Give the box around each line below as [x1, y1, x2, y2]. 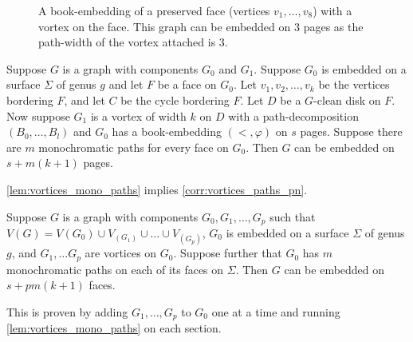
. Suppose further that [173, 245, 282, 261]
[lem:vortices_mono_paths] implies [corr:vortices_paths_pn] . [6, 181, 308, 197]
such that [269, 208, 316, 225]
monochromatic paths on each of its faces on [6, 260, 224, 277]
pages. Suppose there [300, 123, 403, 140]
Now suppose [6, 107, 70, 124]
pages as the [303, 18, 364, 34]
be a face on [157, 76, 217, 93]
